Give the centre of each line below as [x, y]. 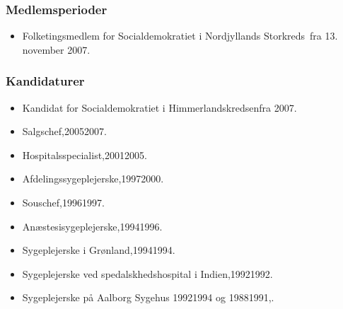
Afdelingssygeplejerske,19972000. [93, 179]
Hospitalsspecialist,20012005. [85, 154]
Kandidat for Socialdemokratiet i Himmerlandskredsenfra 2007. [159, 107]
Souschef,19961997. [63, 202]
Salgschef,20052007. [64, 131]
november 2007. [56, 49]
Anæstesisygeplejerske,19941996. [92, 226]
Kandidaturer [45, 81]
